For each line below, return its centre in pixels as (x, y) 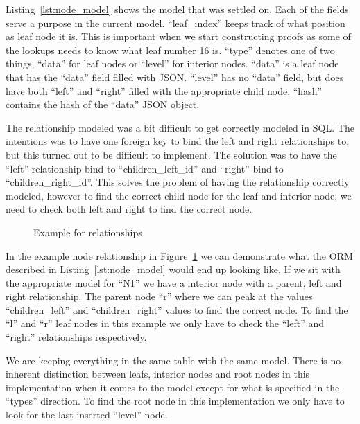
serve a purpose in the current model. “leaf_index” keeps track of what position (175, 23)
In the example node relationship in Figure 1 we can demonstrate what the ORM (179, 255)
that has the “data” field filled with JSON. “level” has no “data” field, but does (175, 77)
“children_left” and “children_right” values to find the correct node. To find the (177, 309)
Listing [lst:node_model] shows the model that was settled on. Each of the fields (177, 9)
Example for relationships (88, 232)
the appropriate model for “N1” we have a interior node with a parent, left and (174, 282)
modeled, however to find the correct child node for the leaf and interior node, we (179, 195)
